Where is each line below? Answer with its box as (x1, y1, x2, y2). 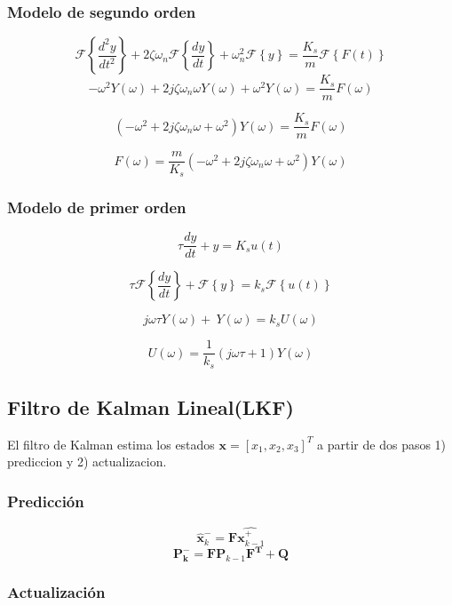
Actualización (7, 580, 106, 602)
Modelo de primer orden (7, 195, 186, 218)
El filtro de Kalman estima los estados (7, 434, 215, 453)
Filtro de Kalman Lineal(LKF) (7, 394, 294, 421)
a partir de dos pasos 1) (317, 434, 447, 453)
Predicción (7, 490, 84, 512)
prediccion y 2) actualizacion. (7, 452, 167, 471)
